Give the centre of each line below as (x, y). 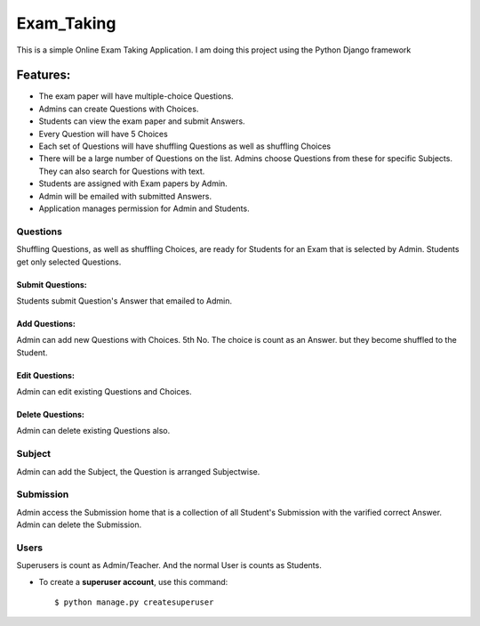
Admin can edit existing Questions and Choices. (104, 392)
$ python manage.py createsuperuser (134, 602)
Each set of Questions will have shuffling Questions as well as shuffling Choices (185, 146)
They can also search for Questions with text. (122, 171)
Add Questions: (46, 323)
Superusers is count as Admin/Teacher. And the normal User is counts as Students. (169, 565)
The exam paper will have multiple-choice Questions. (136, 96)
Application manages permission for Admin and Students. (144, 208)
